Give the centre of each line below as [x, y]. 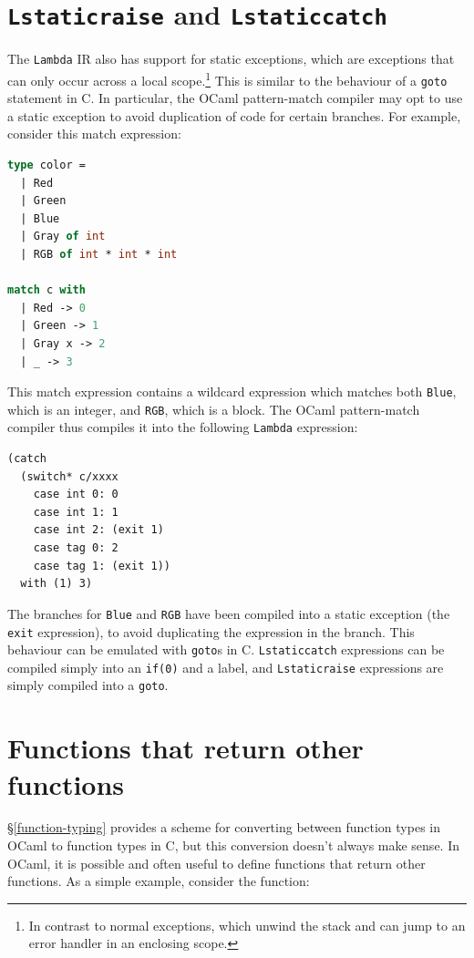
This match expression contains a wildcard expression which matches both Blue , [232, 391]
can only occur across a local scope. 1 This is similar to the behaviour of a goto [227, 78]
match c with [46, 290]
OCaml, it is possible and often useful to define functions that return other [216, 863]
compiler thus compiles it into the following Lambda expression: [183, 427]
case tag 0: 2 [76, 548]
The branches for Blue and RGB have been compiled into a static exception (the [229, 613]
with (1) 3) [57, 584]
